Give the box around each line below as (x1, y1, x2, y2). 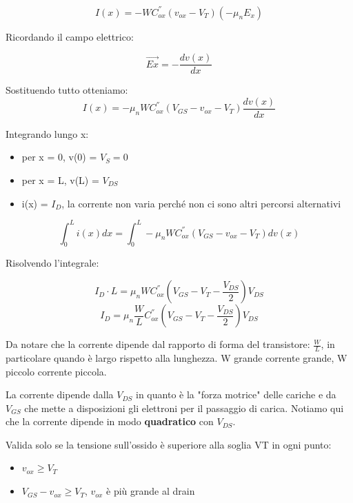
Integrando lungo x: (6, 126, 89, 141)
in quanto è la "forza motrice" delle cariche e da (136, 387, 336, 402)
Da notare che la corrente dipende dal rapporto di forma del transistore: (6, 337, 310, 351)
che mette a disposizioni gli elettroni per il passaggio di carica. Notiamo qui (24, 400, 344, 415)
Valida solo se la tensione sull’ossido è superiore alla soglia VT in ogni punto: (6, 437, 332, 451)
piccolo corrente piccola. (6, 364, 107, 378)
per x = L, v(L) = (21, 173, 99, 187)
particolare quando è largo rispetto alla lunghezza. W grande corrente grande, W (6, 350, 347, 365)
